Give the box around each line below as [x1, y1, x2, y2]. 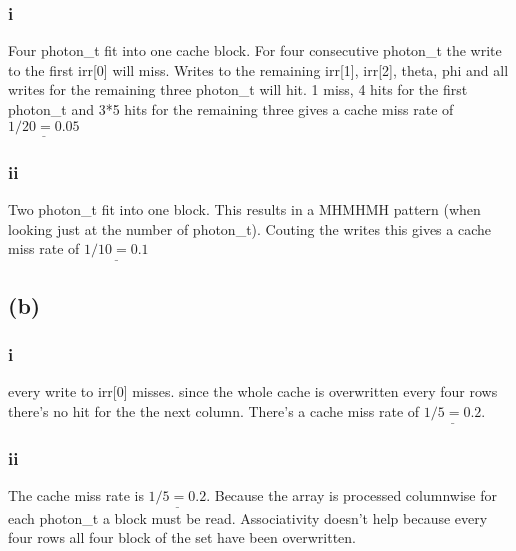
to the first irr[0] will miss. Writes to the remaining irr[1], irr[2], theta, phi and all [8, 59, 509, 80]
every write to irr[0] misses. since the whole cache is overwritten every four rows [8, 381, 498, 402]
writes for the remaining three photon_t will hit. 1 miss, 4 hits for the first [8, 79, 468, 100]
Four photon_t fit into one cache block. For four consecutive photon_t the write [8, 40, 502, 61]
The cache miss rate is [8, 485, 144, 506]
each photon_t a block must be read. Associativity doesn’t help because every [8, 507, 488, 528]
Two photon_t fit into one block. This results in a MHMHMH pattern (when [8, 199, 481, 220]
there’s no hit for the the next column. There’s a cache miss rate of [8, 401, 420, 422]
